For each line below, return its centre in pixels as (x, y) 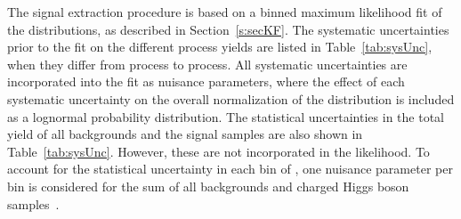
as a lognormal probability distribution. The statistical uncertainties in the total (226, 116)
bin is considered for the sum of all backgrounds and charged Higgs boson (208, 186)
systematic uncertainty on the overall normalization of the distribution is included (231, 98)
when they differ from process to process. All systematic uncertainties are (207, 64)
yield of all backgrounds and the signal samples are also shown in (185, 134)
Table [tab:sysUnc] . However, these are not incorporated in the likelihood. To (218, 151)
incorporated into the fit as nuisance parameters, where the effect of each (206, 81)
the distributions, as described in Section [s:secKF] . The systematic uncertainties (228, 29)
